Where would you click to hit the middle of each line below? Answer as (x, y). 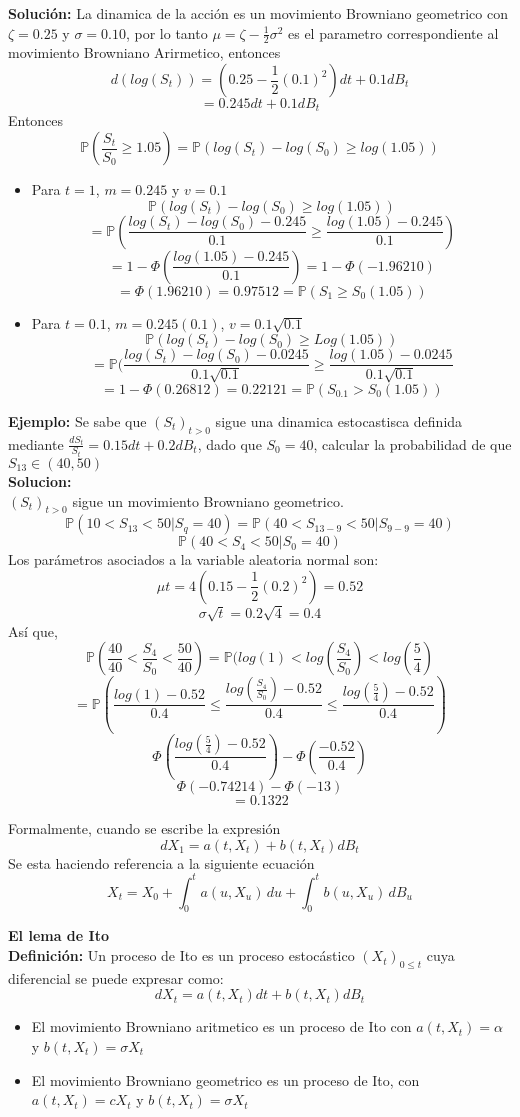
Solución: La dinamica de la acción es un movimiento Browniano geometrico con (258, 13)
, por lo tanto (166, 32)
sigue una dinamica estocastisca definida (339, 420)
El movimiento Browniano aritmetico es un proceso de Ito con (221, 1026)
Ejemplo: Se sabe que (77, 420)
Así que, (33, 630)
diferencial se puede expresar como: (116, 977)
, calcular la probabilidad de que (412, 443)
